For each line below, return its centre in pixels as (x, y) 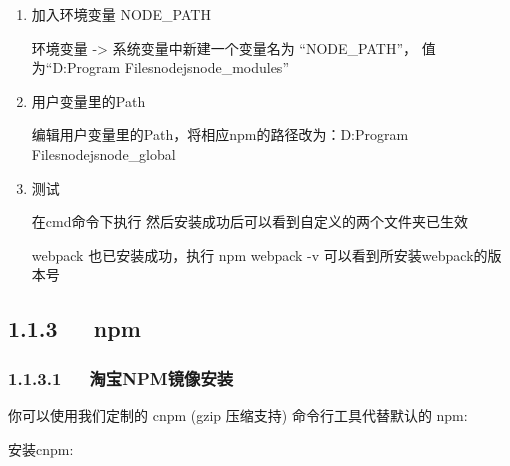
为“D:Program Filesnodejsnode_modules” (160, 67)
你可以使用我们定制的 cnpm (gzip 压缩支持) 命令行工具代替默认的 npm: (238, 414)
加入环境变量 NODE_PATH (121, 14)
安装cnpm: (41, 448)
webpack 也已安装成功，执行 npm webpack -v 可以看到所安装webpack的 (259, 254)
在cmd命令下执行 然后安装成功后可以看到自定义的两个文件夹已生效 (250, 221)
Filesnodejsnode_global (103, 153)
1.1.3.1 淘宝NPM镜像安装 (121, 377)
